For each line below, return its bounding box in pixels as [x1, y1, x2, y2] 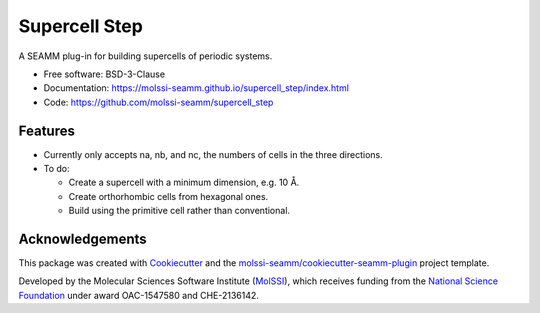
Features [18, 122, 75, 139]
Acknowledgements [18, 231, 147, 247]
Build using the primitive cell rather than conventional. [68, 205, 290, 217]
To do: [43, 163, 70, 175]
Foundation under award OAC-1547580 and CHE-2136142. [18, 289, 260, 301]
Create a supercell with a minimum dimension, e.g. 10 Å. [68, 176, 300, 189]
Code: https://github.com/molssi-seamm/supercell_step [43, 96, 274, 108]
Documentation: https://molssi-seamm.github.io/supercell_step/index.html [43, 82, 350, 94]
